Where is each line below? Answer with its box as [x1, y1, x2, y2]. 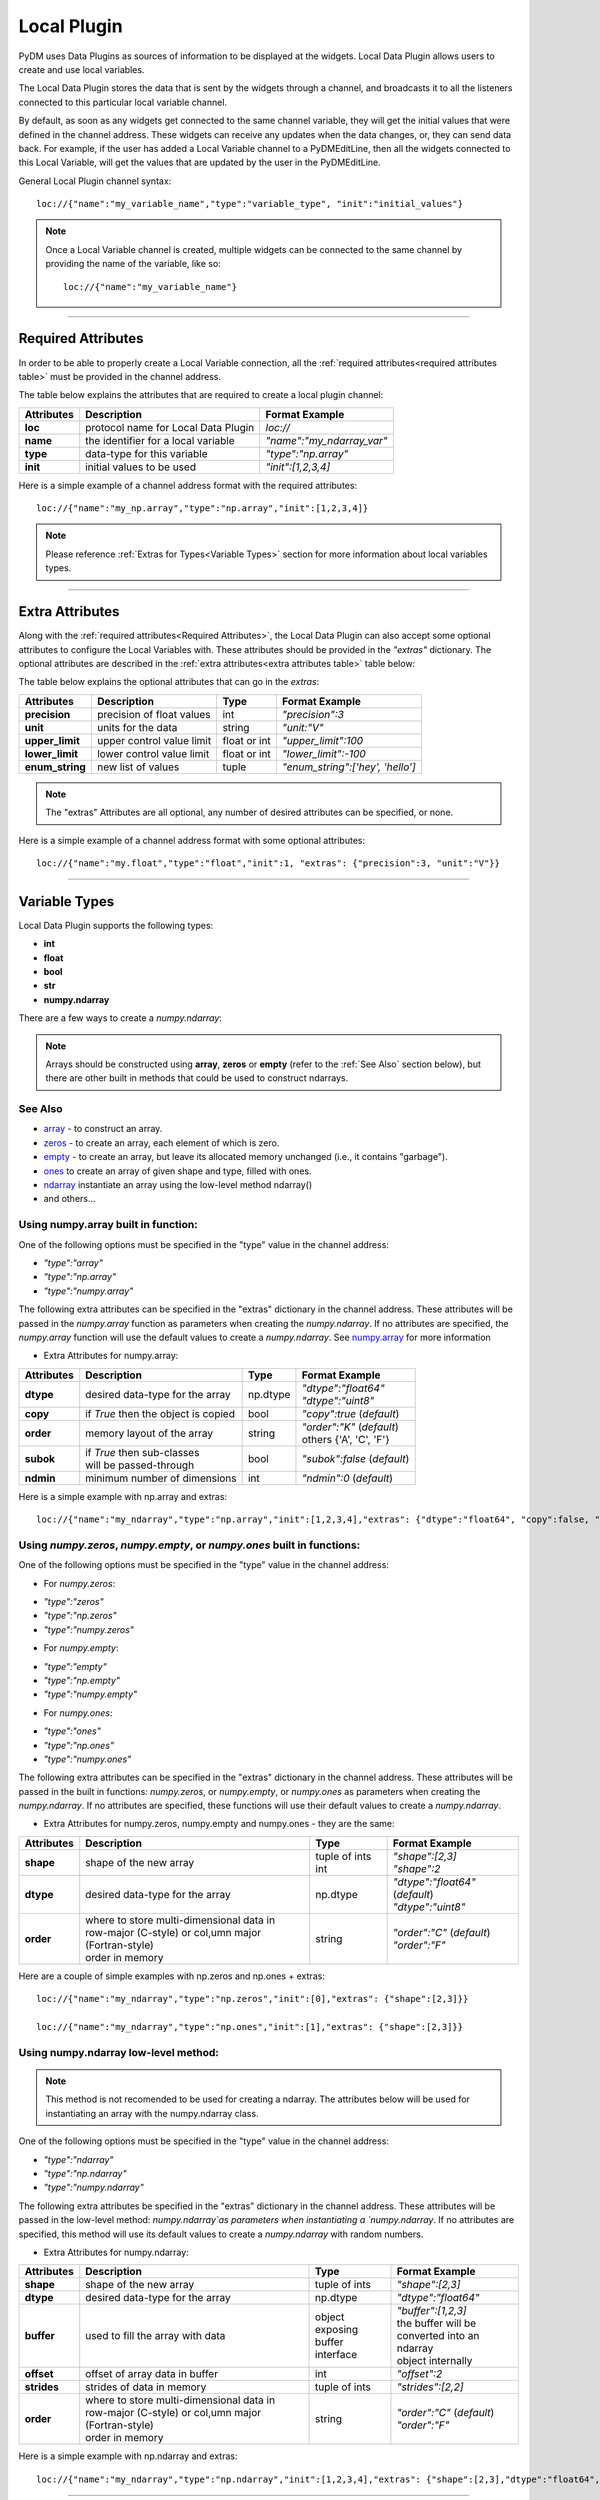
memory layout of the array [85, 1426, 214, 1440]
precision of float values [96, 707, 211, 721]
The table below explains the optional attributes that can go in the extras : [18, 676, 320, 688]
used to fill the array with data [85, 2329, 226, 2343]
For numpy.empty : [43, 1642, 119, 1654]
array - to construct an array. [43, 1123, 163, 1135]
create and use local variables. [18, 63, 145, 75]
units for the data [96, 720, 178, 734]
